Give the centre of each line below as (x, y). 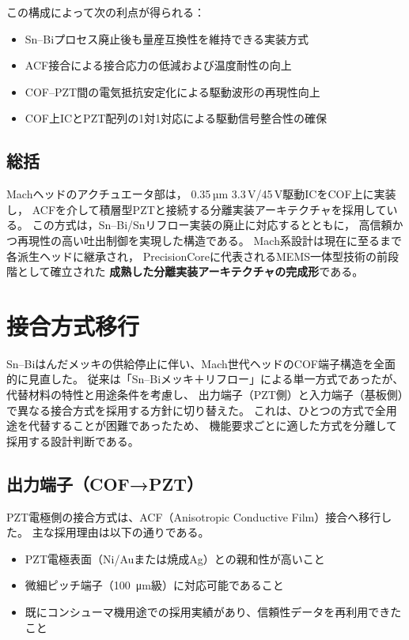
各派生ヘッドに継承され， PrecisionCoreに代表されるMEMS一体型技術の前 (197, 256)
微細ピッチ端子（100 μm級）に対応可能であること (154, 585)
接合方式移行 (73, 325)
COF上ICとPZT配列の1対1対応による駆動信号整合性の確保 (176, 118)
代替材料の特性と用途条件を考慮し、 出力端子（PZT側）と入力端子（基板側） (205, 395)
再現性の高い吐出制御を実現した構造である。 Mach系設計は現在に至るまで (209, 240)
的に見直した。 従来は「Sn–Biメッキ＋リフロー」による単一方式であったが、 (205, 379)
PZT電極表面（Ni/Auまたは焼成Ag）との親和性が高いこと (175, 558)
